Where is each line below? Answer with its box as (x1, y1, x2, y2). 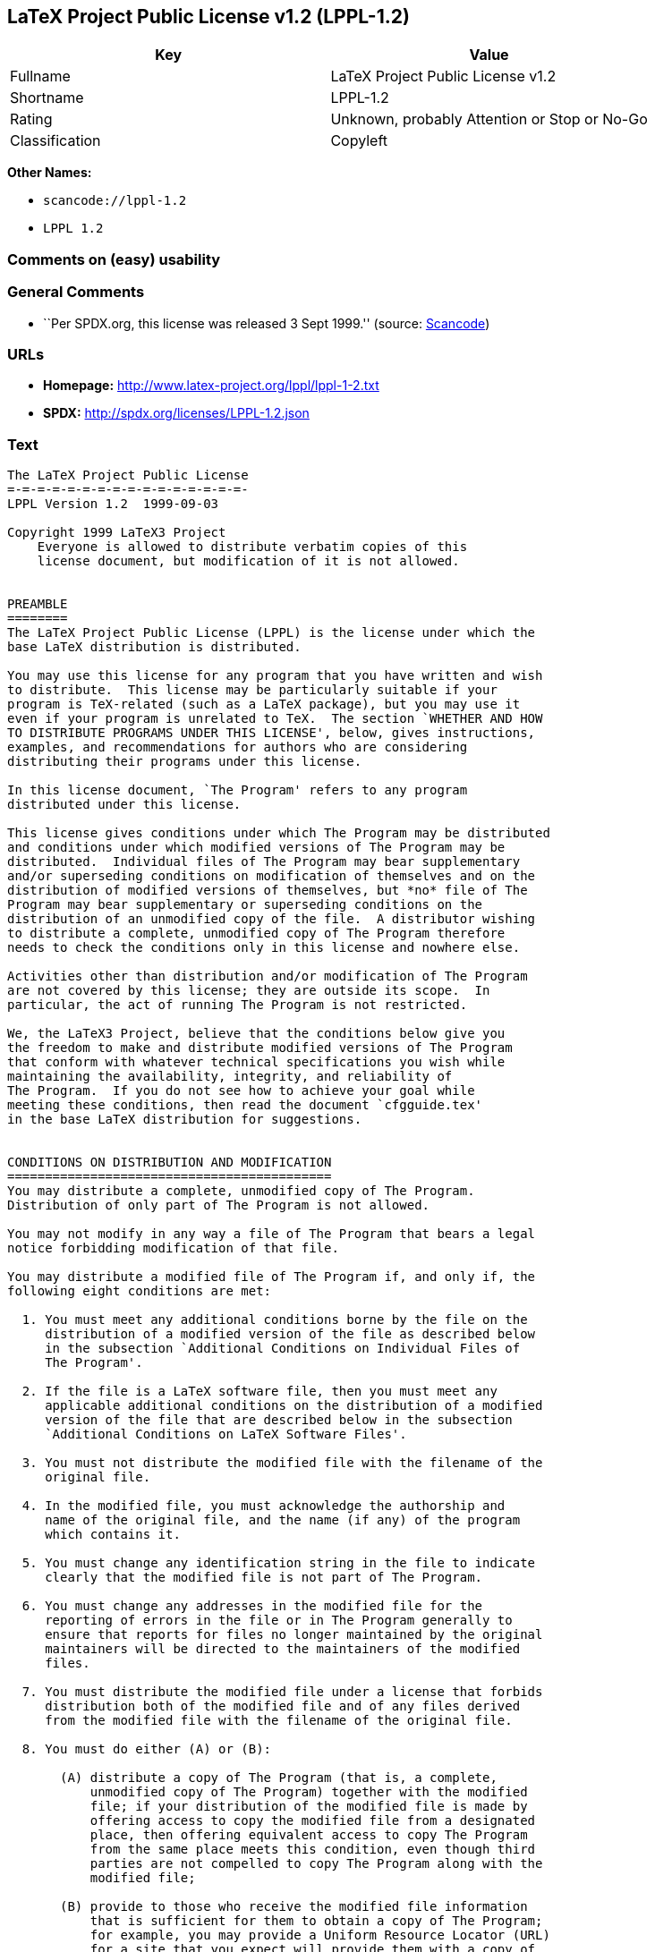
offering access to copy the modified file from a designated (89, 1813, 536, 1829)
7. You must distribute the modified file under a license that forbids (21, 1685, 543, 1700)
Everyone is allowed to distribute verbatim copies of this (37, 539, 468, 555)
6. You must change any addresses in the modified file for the (21, 1599, 483, 1614)
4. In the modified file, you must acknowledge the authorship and (21, 1498, 506, 1514)
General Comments (7, 283, 145, 301)
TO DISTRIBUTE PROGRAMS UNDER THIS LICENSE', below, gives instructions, (7, 726, 536, 741)
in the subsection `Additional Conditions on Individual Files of (45, 1341, 521, 1356)
